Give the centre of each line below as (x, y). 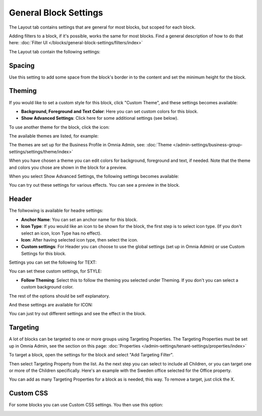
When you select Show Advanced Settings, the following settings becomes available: (94, 176)
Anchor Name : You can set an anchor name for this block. (79, 219)
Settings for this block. (44, 253)
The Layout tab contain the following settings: (55, 51)
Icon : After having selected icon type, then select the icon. (80, 240)
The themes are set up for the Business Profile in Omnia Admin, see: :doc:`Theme (90, 145)
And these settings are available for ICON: (51, 305)
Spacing (22, 65)
